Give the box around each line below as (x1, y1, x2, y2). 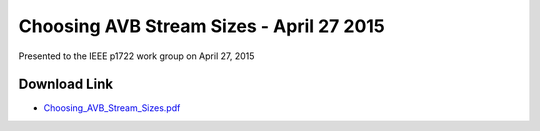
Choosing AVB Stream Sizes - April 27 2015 (18, 15, 385, 37)
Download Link (18, 76, 114, 93)
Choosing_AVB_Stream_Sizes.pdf (43, 102, 181, 114)
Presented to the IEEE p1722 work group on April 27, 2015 (18, 50, 255, 62)
